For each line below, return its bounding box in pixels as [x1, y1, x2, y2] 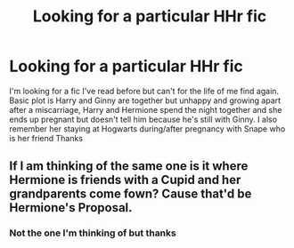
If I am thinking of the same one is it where [9, 158, 249, 174]
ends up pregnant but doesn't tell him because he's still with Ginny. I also [9, 114, 278, 124]
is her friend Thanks [9, 132, 83, 143]
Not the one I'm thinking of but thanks [9, 227, 176, 239]
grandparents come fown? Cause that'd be [9, 187, 252, 202]
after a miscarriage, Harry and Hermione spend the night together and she [9, 104, 282, 115]
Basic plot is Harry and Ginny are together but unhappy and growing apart [9, 95, 282, 106]
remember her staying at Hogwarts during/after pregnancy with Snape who [9, 123, 286, 134]
